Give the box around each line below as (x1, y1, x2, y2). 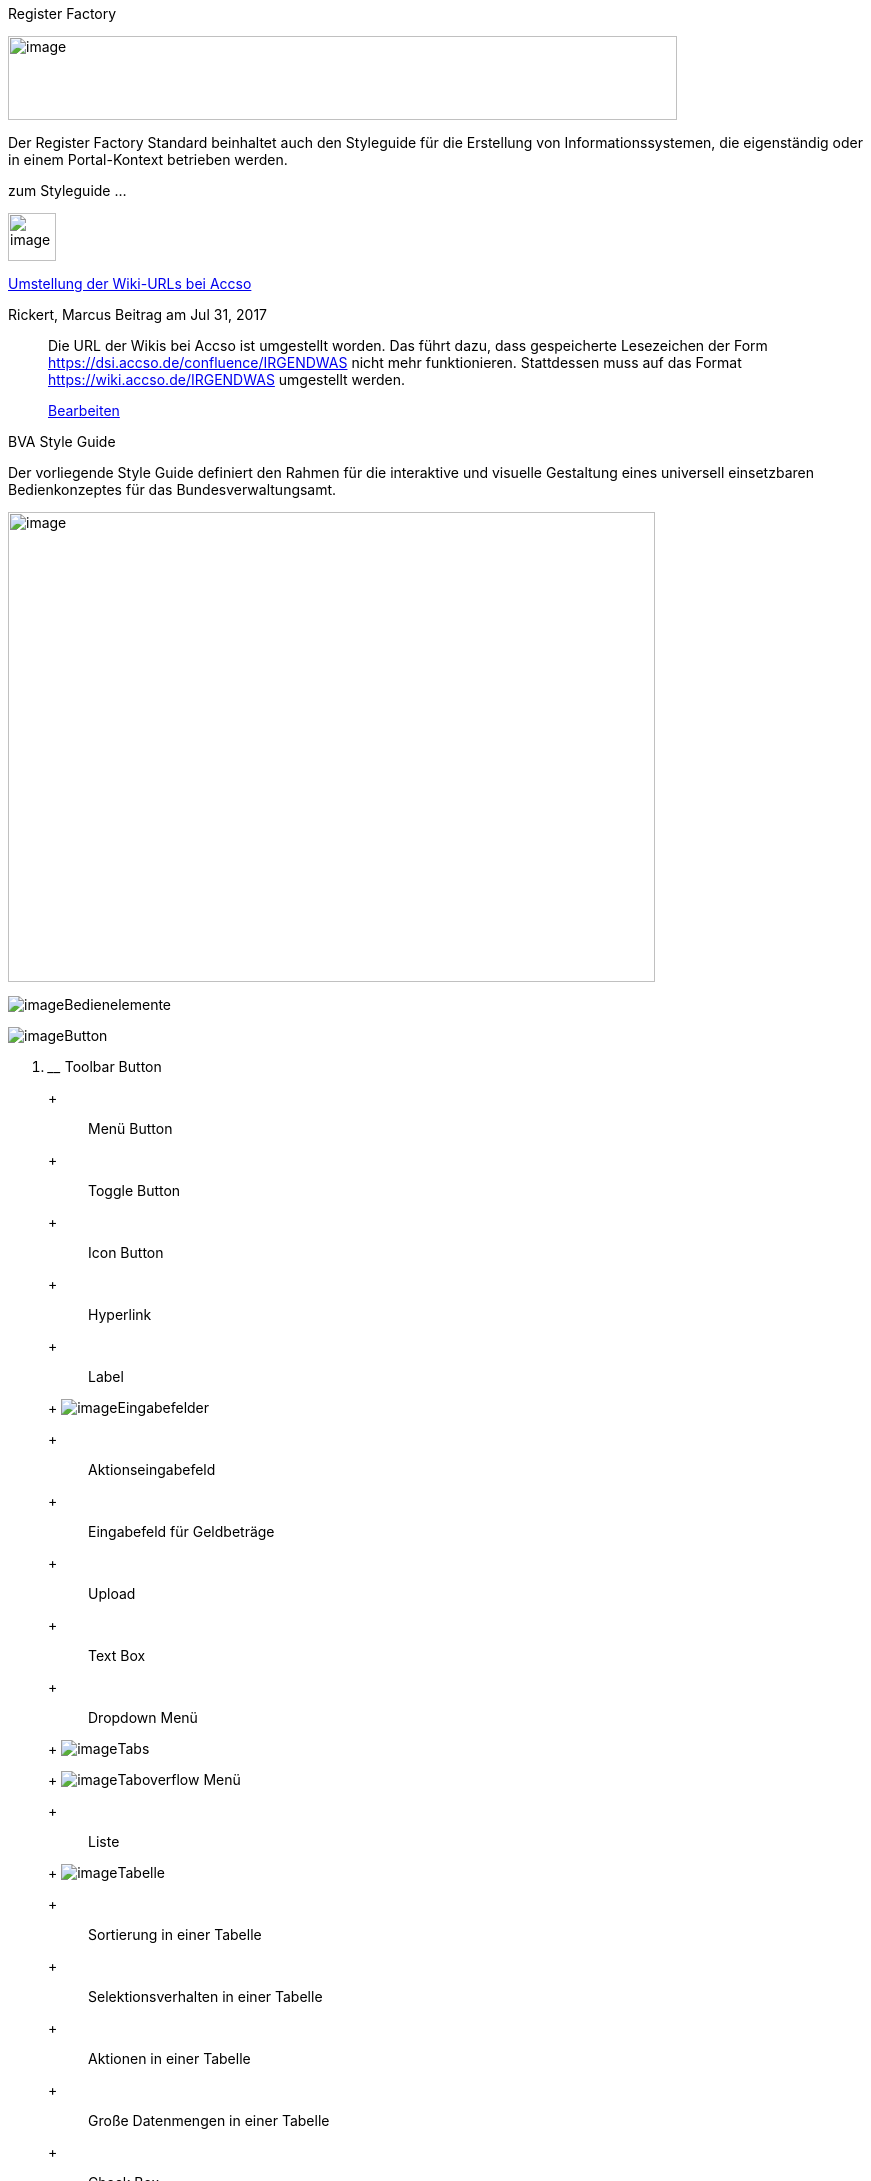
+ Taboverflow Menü (48, 1771, 241, 1788)
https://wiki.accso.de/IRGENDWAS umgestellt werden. (48, 371, 406, 388)
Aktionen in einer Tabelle (88, 2050, 251, 2067)
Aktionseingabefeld (88, 1461, 216, 1478)
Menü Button (88, 1120, 173, 1137)
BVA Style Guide (8, 433, 116, 450)
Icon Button (88, 1244, 164, 1261)
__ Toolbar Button (48, 1058, 162, 1075)
